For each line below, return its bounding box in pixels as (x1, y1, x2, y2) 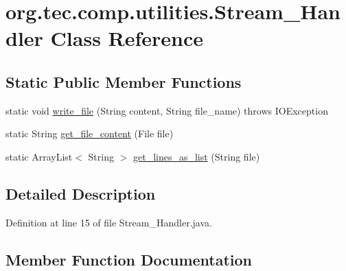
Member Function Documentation (5, 248, 253, 270)
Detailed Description (5, 182, 156, 204)
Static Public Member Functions (5, 71, 242, 92)
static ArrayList (5, 149, 73, 163)
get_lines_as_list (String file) (132, 149, 260, 163)
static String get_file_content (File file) (5, 126, 174, 141)
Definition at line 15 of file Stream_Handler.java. (5, 215, 212, 229)
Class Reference (50, 24, 204, 52)
